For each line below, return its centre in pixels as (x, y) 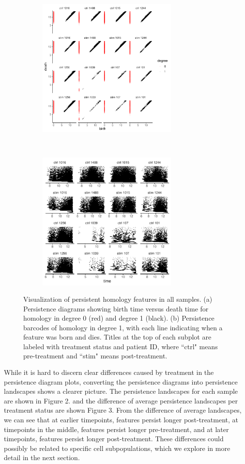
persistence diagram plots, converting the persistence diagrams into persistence (121, 381)
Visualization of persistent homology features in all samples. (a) (118, 299)
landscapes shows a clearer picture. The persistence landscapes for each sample (121, 391)
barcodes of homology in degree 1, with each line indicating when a (123, 327)
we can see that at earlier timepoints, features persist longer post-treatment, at (121, 420)
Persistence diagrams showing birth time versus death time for (116, 308)
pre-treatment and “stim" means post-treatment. (95, 356)
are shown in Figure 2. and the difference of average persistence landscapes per (121, 400)
